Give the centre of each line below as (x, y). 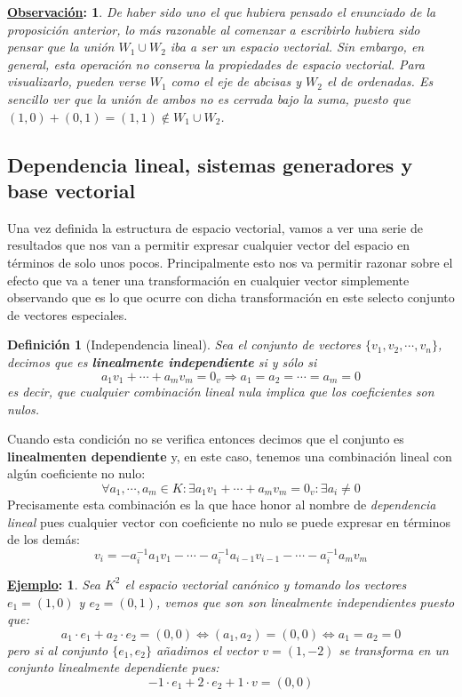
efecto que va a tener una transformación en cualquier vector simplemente (208, 280)
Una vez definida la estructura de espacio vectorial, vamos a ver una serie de (215, 227)
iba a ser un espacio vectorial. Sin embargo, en (297, 47)
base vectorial (72, 190)
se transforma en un (394, 649)
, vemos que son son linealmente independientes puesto (305, 601)
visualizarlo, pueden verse (76, 81)
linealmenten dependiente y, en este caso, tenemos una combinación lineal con (230, 456)
